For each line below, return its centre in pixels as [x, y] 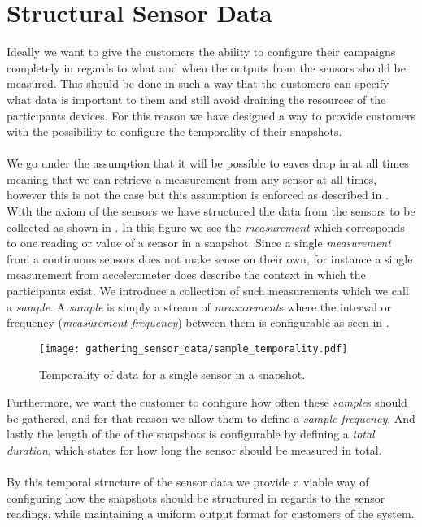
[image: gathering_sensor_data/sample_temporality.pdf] [194, 348]
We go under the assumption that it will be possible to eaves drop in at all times [208, 163]
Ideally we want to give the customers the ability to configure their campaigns [201, 52]
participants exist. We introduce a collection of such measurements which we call [208, 291]
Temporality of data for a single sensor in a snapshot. [172, 375]
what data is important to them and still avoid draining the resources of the [196, 99]
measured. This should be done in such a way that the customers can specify [198, 83]
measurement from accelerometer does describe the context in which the [186, 274]
